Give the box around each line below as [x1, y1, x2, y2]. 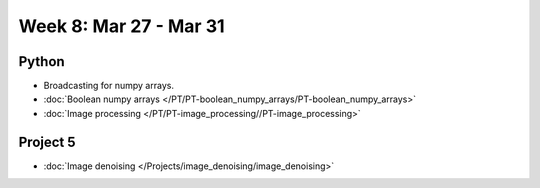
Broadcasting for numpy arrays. [43, 80, 175, 92]
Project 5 [18, 133, 76, 150]
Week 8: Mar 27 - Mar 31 [18, 15, 225, 37]
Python [18, 53, 65, 70]
